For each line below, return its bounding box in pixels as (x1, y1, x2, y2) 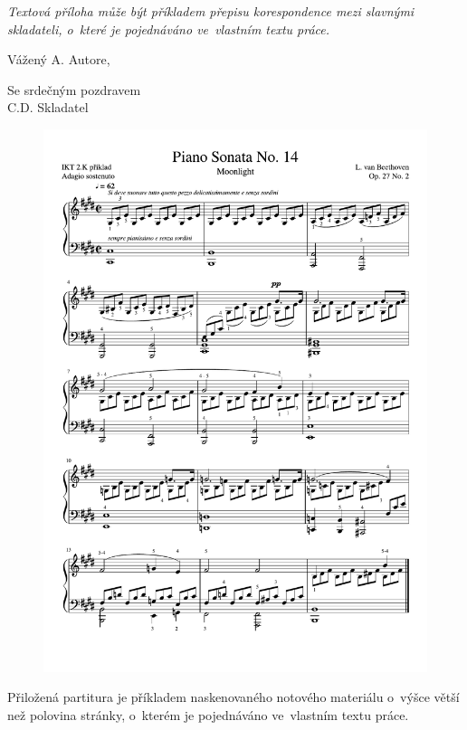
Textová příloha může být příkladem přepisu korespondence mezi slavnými (7, 2, 415, 20)
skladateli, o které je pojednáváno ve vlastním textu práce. (7, 19, 330, 38)
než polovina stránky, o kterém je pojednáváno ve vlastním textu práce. (7, 706, 409, 725)
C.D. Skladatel (7, 98, 89, 117)
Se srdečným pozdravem (7, 80, 141, 99)
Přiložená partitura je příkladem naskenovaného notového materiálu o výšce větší (7, 687, 460, 706)
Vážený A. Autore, (7, 50, 110, 69)
